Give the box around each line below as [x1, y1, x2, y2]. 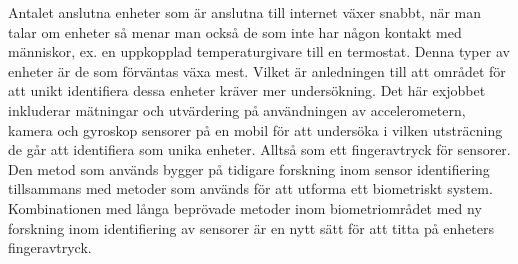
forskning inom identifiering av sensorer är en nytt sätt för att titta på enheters [8, 217, 495, 238]
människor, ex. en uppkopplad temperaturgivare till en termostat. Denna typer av [8, 41, 510, 62]
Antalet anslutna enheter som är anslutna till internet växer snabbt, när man [8, 2, 482, 22]
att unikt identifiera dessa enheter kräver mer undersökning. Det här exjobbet [8, 80, 486, 101]
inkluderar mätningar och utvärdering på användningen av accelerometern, [8, 99, 466, 120]
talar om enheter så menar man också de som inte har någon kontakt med [8, 21, 462, 42]
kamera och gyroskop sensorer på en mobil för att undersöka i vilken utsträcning [8, 119, 503, 140]
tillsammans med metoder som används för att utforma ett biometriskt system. [8, 178, 493, 199]
